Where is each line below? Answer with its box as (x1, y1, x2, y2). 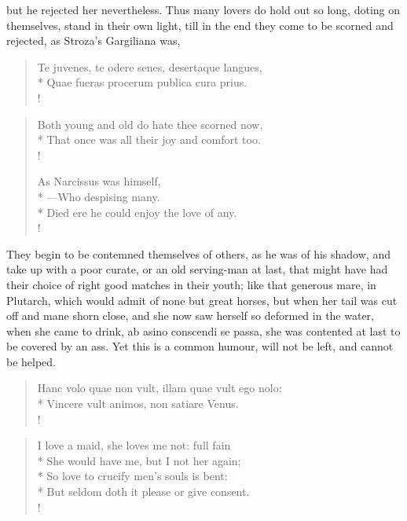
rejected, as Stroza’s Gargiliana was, (6, 32, 181, 49)
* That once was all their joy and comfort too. (37, 131, 261, 148)
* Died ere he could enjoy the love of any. (37, 204, 237, 220)
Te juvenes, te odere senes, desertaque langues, (37, 58, 262, 75)
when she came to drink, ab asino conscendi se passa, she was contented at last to (6, 322, 401, 339)
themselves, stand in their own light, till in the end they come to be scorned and (6, 17, 394, 33)
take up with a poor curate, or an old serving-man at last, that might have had (6, 261, 388, 277)
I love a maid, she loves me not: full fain (37, 437, 231, 453)
